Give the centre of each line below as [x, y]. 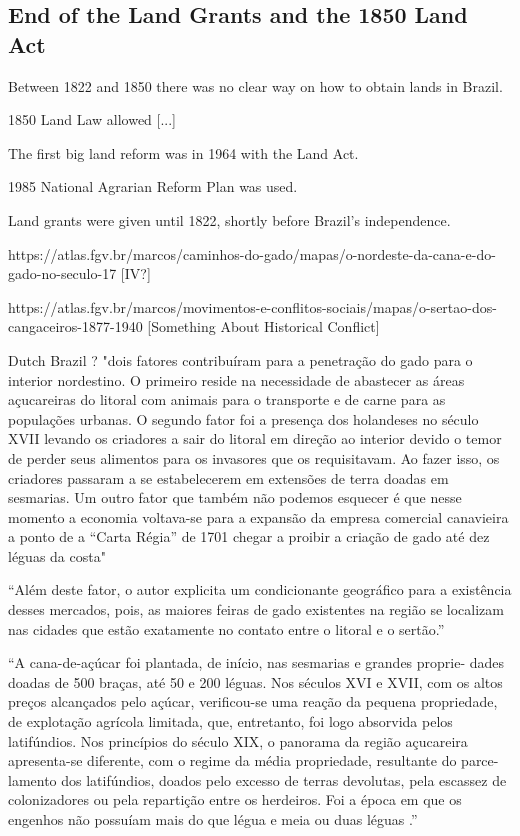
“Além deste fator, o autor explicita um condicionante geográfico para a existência [260, 589]
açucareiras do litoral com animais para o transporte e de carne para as [227, 399]
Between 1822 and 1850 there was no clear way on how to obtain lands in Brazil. [255, 85]
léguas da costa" [57, 555]
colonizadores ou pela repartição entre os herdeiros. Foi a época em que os [235, 799]
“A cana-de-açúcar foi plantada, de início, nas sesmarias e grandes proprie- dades [256, 662]
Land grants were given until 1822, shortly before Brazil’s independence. [229, 219]
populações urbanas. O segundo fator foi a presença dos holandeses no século [243, 418]
